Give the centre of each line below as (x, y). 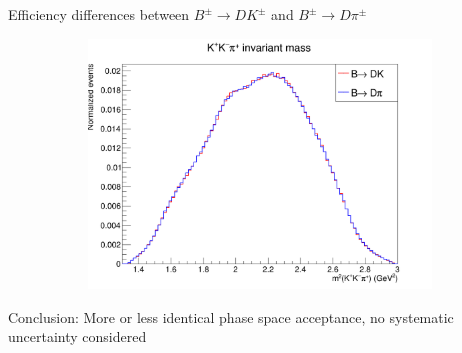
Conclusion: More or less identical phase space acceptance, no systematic (231, 316)
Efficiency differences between (99, 14)
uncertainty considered (77, 336)
